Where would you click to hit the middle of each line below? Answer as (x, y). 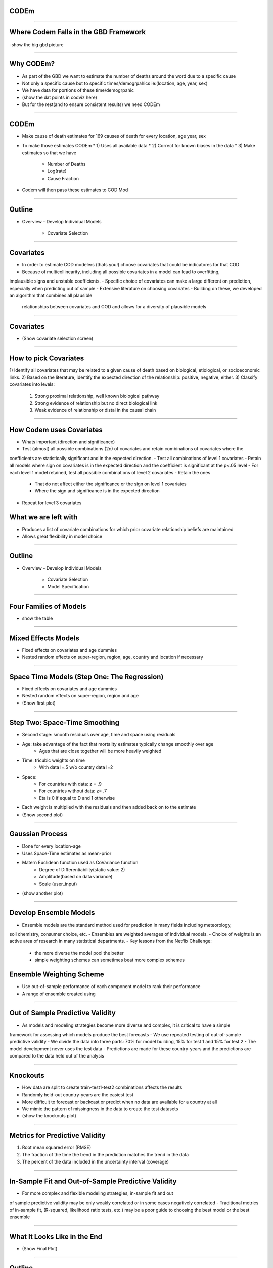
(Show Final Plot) (40, 1249)
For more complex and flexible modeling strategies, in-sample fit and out (98, 1193)
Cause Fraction (63, 178)
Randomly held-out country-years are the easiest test (78, 1095)
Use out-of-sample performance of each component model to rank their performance (111, 987)
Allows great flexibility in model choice (62, 536)
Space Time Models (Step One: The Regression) (86, 676)
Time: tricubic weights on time (54, 760)
